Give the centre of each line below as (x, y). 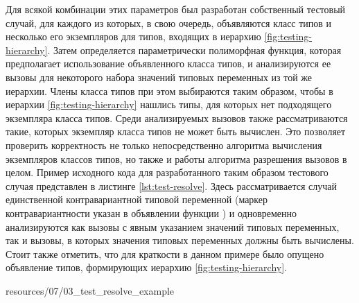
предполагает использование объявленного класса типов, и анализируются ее (168, 63)
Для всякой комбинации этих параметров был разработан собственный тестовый (176, 9)
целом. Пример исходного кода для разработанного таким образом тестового (167, 172)
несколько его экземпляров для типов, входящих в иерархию (133, 36)
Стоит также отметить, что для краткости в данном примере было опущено (165, 253)
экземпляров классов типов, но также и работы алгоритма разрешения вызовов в (176, 158)
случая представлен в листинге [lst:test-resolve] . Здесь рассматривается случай (171, 185)
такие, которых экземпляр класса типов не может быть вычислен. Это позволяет (176, 131)
